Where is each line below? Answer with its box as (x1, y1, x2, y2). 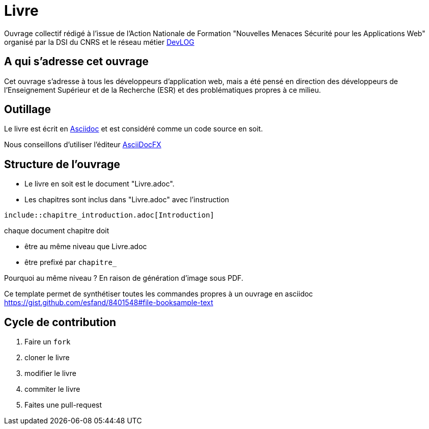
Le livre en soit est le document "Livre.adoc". (24, 179, 175, 189)
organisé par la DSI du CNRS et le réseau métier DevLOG (4, 37, 194, 46)
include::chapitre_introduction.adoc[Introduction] (4, 211, 215, 220)
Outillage (4, 103, 51, 116)
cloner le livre (24, 353, 70, 362)
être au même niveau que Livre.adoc (24, 242, 147, 251)
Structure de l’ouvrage (4, 157, 121, 171)
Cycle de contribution (4, 315, 117, 329)
